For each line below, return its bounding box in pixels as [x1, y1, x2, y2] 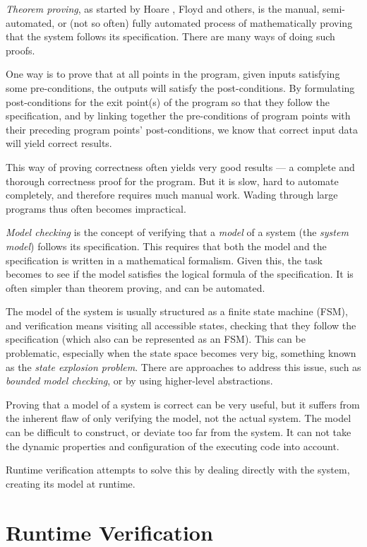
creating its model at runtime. [6, 476, 136, 490]
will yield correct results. [6, 136, 112, 151]
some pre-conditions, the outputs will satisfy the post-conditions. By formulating [6, 80, 355, 95]
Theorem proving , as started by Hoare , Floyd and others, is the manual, [6, 1, 320, 16]
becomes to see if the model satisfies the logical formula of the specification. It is [6, 266, 354, 281]
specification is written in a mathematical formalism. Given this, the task [6, 252, 323, 267]
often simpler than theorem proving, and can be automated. [6, 280, 265, 295]
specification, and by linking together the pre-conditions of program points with [6, 108, 351, 123]
